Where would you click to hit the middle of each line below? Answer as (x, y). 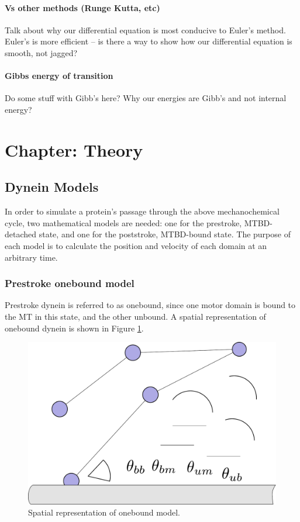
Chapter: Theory (74, 149)
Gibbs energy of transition (59, 76)
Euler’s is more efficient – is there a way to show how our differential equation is (149, 41)
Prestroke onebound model (70, 283)
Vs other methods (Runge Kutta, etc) (82, 7)
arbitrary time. (31, 257)
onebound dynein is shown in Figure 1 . (74, 328)
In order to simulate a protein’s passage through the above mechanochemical (142, 211)
